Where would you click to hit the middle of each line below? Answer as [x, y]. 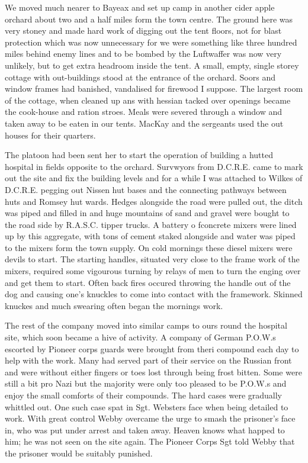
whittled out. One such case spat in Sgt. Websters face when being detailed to [147, 406]
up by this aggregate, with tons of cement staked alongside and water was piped [150, 236]
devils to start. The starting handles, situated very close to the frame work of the [152, 259]
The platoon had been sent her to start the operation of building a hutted [139, 155]
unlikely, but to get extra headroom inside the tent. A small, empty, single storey [152, 65]
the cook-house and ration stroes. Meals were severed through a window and [144, 112]
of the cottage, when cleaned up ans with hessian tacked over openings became [148, 100]
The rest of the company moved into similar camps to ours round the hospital [146, 325]
